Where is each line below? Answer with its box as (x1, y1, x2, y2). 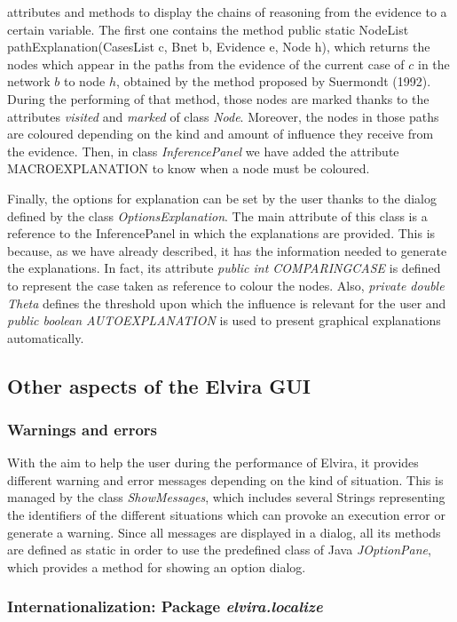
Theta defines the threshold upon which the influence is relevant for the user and (7, 293, 446, 312)
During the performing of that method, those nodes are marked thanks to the (7, 89, 429, 108)
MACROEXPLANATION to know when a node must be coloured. (7, 159, 370, 178)
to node (63, 72, 106, 91)
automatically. (7, 328, 84, 347)
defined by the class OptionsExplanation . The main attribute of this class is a (7, 206, 428, 225)
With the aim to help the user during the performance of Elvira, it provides (7, 453, 419, 472)
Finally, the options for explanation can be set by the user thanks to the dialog (7, 188, 437, 207)
